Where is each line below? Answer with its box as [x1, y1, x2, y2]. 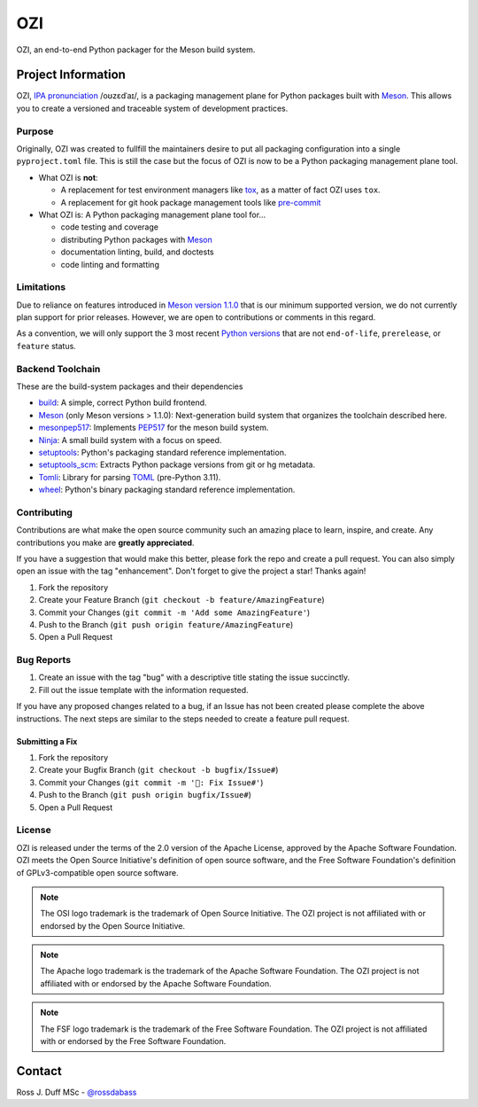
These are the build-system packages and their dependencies [16, 381, 243, 392]
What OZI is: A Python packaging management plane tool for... [38, 209, 266, 220]
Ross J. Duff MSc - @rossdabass [16, 1087, 137, 1097]
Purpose [16, 125, 54, 137]
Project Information [16, 67, 126, 82]
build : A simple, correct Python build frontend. [38, 397, 207, 408]
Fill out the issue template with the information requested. [38, 684, 249, 695]
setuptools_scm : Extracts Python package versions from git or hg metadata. [38, 459, 316, 470]
